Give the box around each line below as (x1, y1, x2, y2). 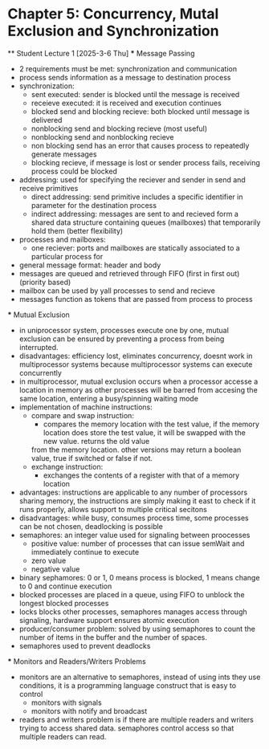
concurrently (18, 368, 62, 377)
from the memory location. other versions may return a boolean (31, 445, 242, 454)
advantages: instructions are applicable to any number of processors (18, 487, 248, 497)
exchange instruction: (31, 462, 104, 471)
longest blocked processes (18, 598, 109, 608)
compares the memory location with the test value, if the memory (43, 419, 260, 429)
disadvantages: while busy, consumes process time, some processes (18, 513, 250, 523)
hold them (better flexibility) (31, 226, 124, 235)
